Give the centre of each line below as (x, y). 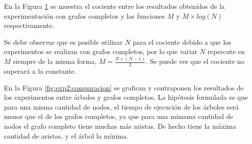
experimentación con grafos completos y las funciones (85, 15)
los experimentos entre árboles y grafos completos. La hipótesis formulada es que (126, 97)
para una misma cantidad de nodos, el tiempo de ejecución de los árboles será (122, 106)
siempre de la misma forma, (55, 61)
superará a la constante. (40, 71)
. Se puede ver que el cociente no (195, 61)
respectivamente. (29, 25)
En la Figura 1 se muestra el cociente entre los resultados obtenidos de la (114, 6)
